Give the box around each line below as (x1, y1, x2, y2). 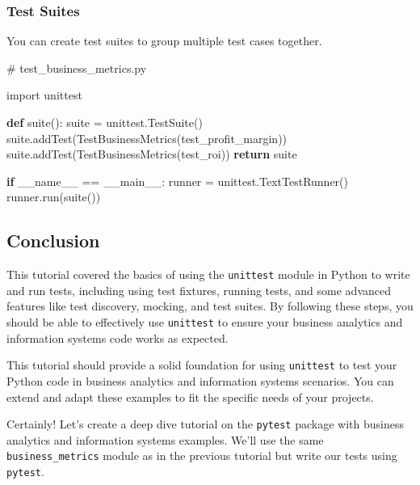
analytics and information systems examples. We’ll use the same (6, 431, 324, 448)
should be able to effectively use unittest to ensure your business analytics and (6, 314, 403, 331)
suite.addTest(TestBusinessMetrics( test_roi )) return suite (6, 145, 297, 162)
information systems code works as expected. (6, 329, 229, 346)
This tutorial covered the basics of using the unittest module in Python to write (6, 266, 410, 283)
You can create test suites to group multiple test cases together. (6, 32, 322, 49)
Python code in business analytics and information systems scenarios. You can (6, 372, 394, 389)
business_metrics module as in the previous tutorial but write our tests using (6, 447, 397, 464)
